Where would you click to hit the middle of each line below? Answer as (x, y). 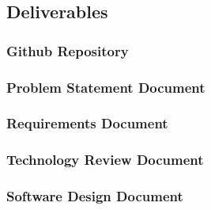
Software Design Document (95, 196)
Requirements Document (87, 123)
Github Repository (68, 50)
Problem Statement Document (106, 87)
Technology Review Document (105, 160)
